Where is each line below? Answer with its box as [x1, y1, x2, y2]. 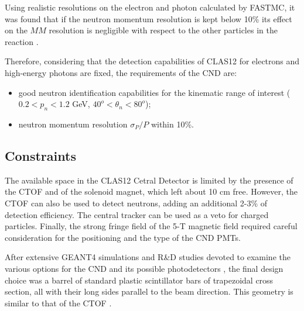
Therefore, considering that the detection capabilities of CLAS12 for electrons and [5, 55, 300, 67]
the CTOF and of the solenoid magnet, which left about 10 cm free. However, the [5, 185, 298, 198]
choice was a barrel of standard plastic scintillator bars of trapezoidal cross [5, 274, 274, 286]
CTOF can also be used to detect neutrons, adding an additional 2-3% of [5, 196, 268, 209]
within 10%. [151, 118, 194, 130]
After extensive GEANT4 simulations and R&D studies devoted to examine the [5, 251, 291, 263]
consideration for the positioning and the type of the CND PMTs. [5, 231, 241, 243]
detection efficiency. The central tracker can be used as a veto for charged [5, 208, 269, 220]
